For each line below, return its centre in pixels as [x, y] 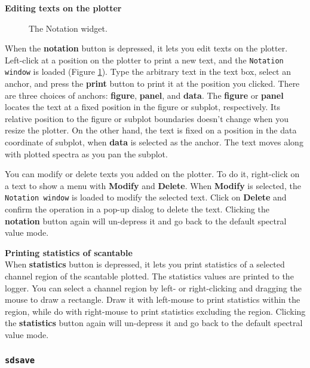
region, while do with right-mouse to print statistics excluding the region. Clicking [155, 311]
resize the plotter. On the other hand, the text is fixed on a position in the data [151, 130]
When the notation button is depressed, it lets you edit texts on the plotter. [146, 48]
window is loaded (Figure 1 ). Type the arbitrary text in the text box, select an [148, 72]
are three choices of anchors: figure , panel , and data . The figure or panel [144, 95]
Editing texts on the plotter [63, 8]
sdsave [20, 360]
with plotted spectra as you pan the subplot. [86, 153]
